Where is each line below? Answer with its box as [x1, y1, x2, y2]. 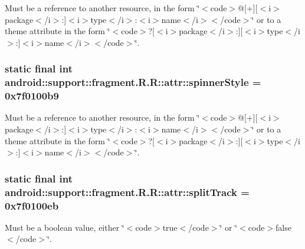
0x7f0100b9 [5, 88, 59, 103]
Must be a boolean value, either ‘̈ [5, 221, 124, 233]
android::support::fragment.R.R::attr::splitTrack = [5, 184, 250, 199]
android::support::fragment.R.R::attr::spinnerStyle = [5, 75, 261, 89]
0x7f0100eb [5, 198, 59, 213]
